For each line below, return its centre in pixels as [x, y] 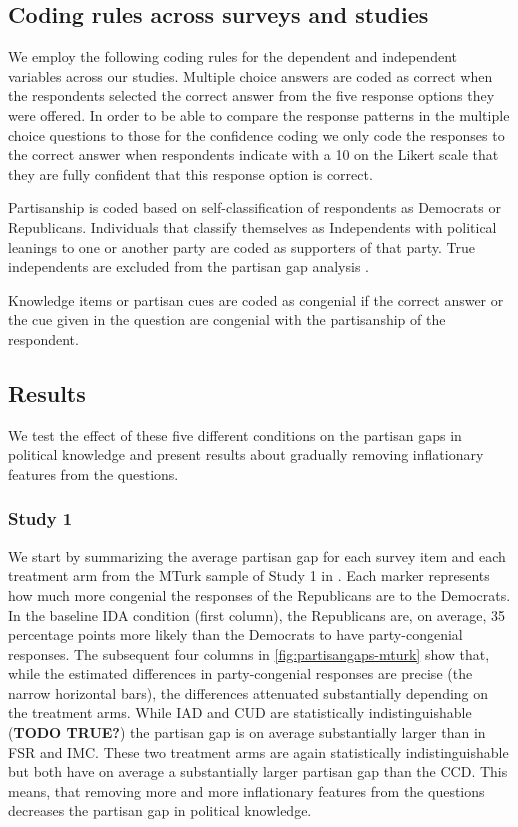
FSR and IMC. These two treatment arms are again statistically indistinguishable [258, 751]
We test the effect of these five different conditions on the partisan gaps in [235, 434]
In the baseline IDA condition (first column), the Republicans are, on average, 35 [256, 614]
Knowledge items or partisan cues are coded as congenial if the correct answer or [256, 299]
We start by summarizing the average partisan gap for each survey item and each [257, 555]
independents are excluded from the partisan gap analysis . [188, 266]
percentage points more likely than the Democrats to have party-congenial [235, 634]
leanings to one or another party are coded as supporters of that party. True [241, 246]
